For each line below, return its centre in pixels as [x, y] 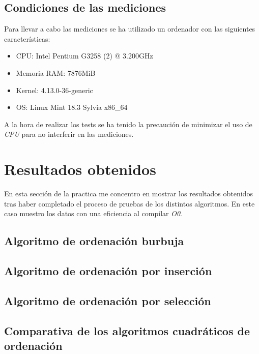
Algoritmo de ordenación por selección [108, 300]
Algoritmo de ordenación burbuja [94, 241]
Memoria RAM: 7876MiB [56, 72]
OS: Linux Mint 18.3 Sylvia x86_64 [72, 107]
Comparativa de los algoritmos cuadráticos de [127, 330]
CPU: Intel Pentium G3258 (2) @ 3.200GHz [84, 56]
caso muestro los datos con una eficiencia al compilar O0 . [93, 213]
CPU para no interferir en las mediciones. [69, 134]
